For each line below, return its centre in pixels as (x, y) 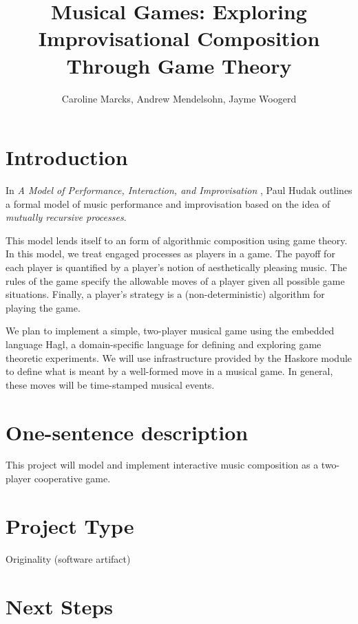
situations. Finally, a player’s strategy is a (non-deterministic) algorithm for (165, 294)
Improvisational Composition (179, 38)
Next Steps (59, 606)
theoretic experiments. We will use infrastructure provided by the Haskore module (179, 357)
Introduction (67, 157)
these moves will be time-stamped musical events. (110, 384)
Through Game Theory (179, 65)
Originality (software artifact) (68, 558)
